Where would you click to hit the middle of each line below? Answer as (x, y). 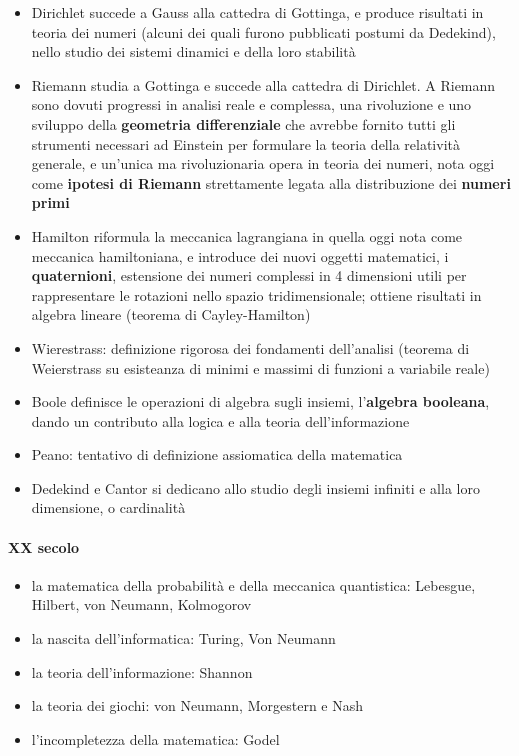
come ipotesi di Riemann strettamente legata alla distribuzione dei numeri (271, 182)
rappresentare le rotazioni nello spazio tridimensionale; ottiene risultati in (256, 294)
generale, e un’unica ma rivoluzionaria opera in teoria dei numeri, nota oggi (263, 163)
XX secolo (44, 546)
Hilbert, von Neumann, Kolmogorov (141, 604)
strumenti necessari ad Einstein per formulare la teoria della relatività (245, 143)
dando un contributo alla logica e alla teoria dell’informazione (220, 420)
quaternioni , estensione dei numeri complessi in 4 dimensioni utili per (249, 275)
